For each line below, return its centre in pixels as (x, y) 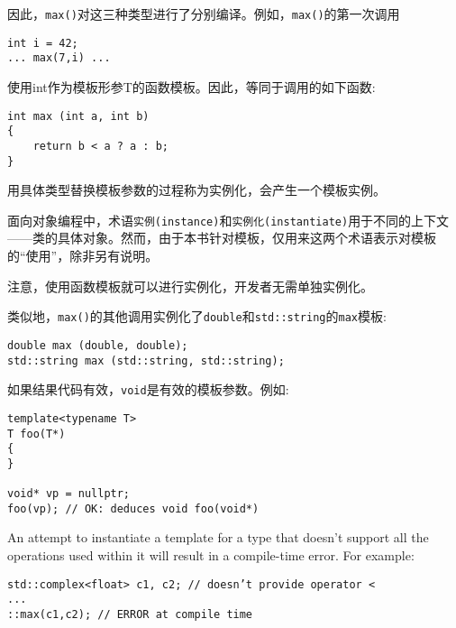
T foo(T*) (36, 434)
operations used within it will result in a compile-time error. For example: (211, 555)
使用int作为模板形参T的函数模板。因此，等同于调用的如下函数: (192, 86)
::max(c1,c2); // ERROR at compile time (130, 614)
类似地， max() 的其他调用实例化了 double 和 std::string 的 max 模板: (197, 316)
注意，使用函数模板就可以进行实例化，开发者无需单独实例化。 (190, 286)
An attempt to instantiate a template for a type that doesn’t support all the (218, 537)
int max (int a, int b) (78, 116)
